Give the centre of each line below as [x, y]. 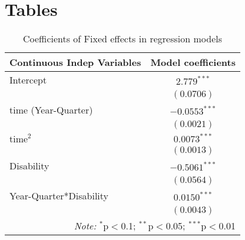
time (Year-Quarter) [51, 110]
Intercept [28, 80]
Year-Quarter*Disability [59, 196]
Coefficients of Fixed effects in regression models [122, 39]
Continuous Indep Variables [75, 62]
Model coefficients [193, 62]
